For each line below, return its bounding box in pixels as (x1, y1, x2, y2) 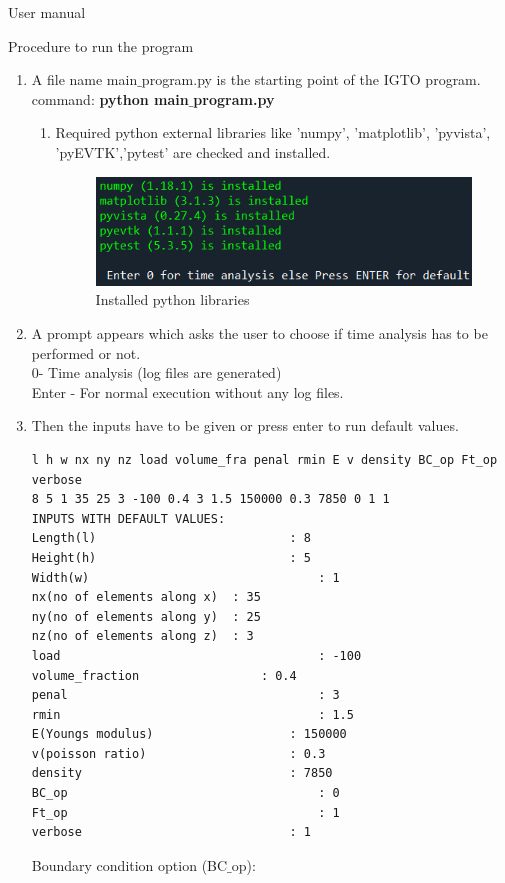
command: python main (31, 88, 189, 109)
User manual (8, 2, 86, 22)
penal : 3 (31, 688, 340, 703)
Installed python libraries (95, 289, 250, 310)
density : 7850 (31, 766, 333, 781)
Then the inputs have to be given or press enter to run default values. (31, 415, 459, 436)
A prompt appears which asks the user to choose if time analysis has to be (31, 323, 488, 343)
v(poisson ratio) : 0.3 (31, 746, 326, 761)
